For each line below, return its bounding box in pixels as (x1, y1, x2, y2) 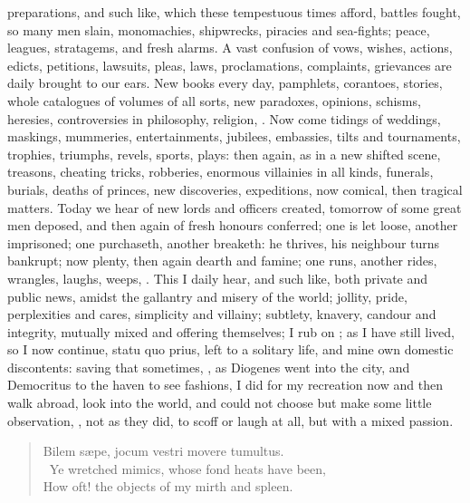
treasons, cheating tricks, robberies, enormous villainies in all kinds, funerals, (7, 162, 434, 181)
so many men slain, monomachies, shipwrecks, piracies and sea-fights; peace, (7, 20, 430, 39)
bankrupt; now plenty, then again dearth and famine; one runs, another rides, (7, 251, 437, 270)
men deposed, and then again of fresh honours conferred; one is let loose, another (7, 216, 458, 235)
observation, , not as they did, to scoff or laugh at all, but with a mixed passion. (7, 411, 454, 430)
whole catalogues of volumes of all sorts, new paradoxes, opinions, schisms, (7, 91, 421, 110)
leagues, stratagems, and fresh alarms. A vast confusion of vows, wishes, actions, (7, 38, 453, 57)
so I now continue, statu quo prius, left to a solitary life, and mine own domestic (7, 340, 454, 359)
